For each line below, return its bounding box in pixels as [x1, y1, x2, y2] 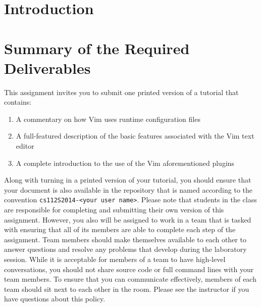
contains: [4, 97, 32, 107]
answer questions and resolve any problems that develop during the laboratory [4, 244, 247, 254]
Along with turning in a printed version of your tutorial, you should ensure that [4, 174, 251, 185]
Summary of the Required [4, 37, 190, 58]
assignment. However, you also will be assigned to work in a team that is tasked [4, 214, 251, 225]
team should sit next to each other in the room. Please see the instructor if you [4, 283, 249, 294]
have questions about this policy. [4, 293, 106, 304]
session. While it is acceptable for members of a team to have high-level [4, 254, 226, 265]
